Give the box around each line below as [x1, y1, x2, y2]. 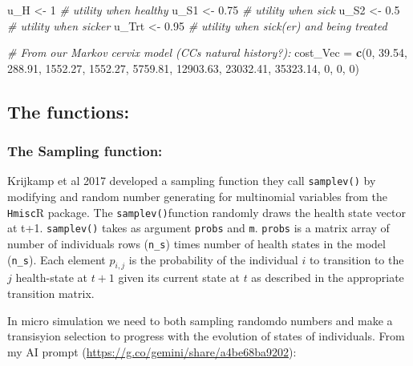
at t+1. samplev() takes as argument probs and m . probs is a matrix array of [7, 219, 390, 236]
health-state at [15, 269, 87, 286]
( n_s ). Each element [7, 251, 106, 267]
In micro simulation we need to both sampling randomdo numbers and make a [7, 312, 393, 328]
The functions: [7, 99, 130, 123]
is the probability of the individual [128, 251, 298, 267]
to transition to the [309, 251, 404, 267]
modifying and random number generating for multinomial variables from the [7, 188, 388, 205]
